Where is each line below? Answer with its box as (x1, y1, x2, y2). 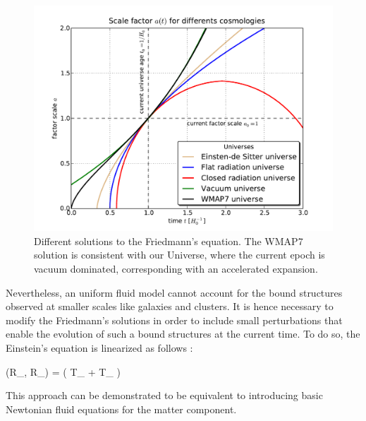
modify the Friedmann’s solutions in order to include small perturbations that (6, 312, 343, 327)
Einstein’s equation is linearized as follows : (6, 340, 193, 355)
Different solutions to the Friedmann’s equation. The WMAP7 (34, 233, 303, 248)
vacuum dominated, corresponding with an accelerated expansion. (34, 261, 318, 276)
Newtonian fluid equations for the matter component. (6, 401, 237, 416)
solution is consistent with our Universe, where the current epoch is (34, 247, 325, 262)
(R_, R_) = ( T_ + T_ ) (6, 364, 121, 379)
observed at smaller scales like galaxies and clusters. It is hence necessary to (6, 299, 334, 314)
